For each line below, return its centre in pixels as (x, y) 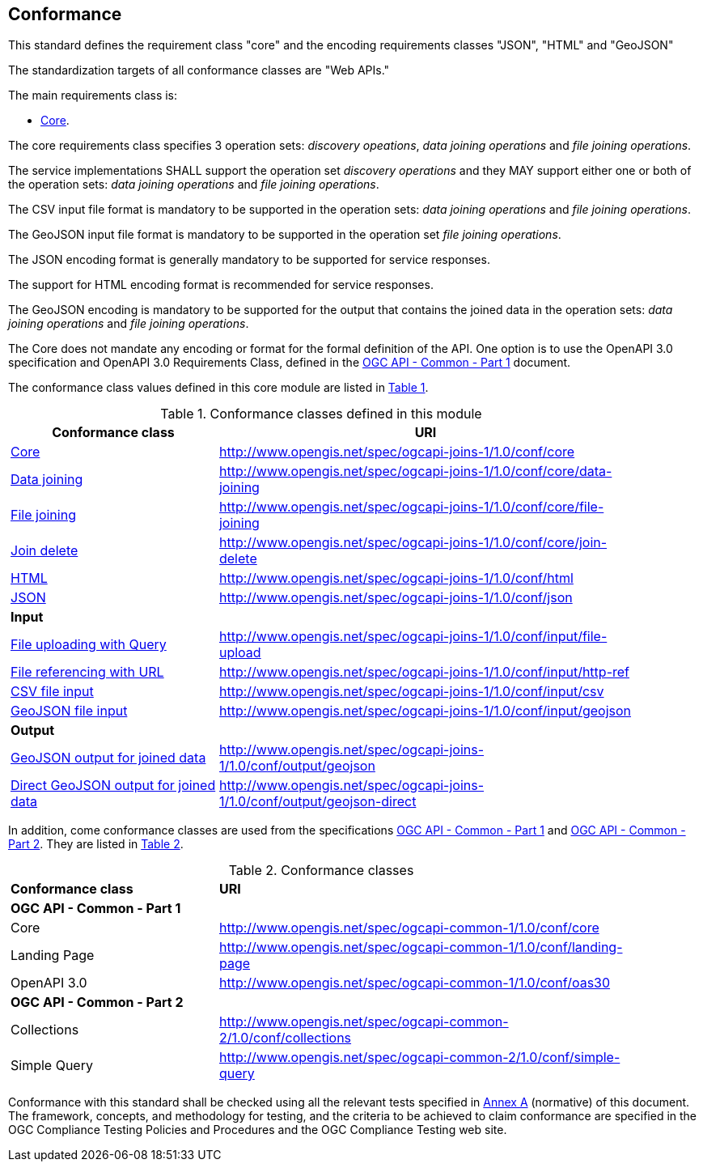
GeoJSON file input (69, 711)
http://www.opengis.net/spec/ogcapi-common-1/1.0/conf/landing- (421, 947)
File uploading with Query (89, 645)
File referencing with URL (87, 672)
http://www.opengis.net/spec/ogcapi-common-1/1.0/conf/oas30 (415, 983)
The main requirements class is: (93, 96)
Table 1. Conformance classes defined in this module (321, 414)
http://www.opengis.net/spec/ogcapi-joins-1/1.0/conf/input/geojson (425, 711)
